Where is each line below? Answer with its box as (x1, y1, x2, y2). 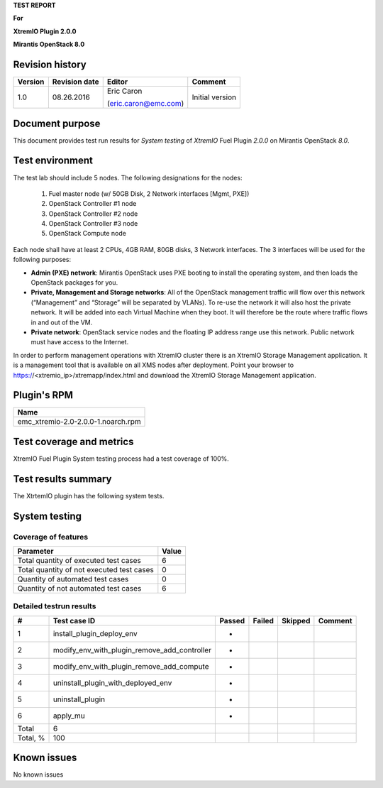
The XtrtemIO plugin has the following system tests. (13, 491, 165, 500)
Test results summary (13, 473, 112, 485)
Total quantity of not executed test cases (17, 565, 154, 575)
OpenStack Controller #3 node (48, 219, 138, 228)
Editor (106, 77, 128, 87)
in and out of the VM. (30, 318, 93, 327)
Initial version (191, 92, 237, 102)
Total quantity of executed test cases (17, 556, 141, 566)
